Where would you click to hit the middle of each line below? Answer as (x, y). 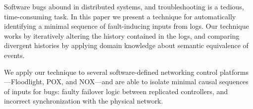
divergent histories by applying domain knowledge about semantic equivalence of (126, 45)
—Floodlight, (24, 82)
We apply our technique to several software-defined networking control (111, 72)
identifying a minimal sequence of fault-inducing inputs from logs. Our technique (126, 26)
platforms (234, 72)
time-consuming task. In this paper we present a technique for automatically (120, 16)
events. (14, 55)
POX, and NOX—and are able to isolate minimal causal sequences (147, 82)
